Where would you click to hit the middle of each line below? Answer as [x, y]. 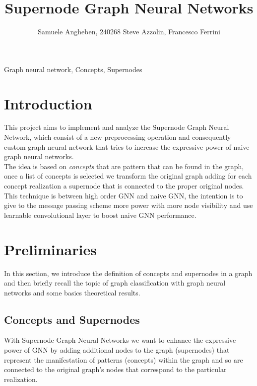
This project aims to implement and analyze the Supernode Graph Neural [117, 127]
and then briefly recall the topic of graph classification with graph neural [115, 283]
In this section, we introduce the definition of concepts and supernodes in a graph [128, 273]
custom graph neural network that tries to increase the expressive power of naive [127, 146]
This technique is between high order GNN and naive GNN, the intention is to [124, 195]
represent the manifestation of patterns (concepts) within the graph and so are [124, 359]
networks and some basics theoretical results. [72, 292]
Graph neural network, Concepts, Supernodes [73, 69]
